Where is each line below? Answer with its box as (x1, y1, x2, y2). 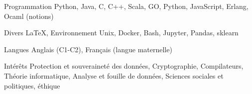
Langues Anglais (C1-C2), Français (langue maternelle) (4, 44, 172, 54)
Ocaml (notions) (4, 10, 54, 21)
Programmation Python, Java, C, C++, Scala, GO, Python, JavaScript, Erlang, (4, 1, 249, 11)
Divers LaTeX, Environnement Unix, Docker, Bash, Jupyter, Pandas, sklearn (4, 27, 239, 38)
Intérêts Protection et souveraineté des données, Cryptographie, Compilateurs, (4, 61, 244, 71)
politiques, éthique (4, 80, 60, 91)
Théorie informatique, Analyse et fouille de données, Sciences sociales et (4, 70, 224, 81)
